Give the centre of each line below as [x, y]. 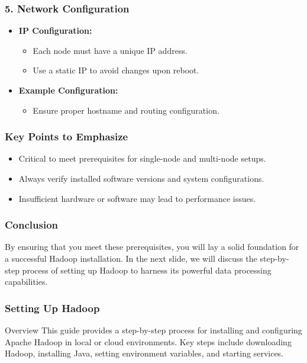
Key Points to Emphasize [67, 136]
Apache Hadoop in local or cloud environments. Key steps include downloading [148, 341]
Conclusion [31, 225]
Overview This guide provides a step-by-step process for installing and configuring [153, 330]
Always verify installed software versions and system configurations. [141, 178]
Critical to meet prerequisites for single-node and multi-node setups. [142, 158]
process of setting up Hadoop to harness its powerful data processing [147, 270]
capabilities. [26, 282]
